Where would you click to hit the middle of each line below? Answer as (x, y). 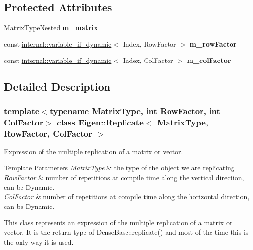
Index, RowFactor (149, 44)
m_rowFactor (213, 44)
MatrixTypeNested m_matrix (51, 28)
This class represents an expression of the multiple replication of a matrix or (118, 222)
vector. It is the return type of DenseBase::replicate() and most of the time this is (126, 232)
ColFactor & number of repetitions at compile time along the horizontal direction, (127, 197)
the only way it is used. (39, 241)
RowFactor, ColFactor (48, 133)
